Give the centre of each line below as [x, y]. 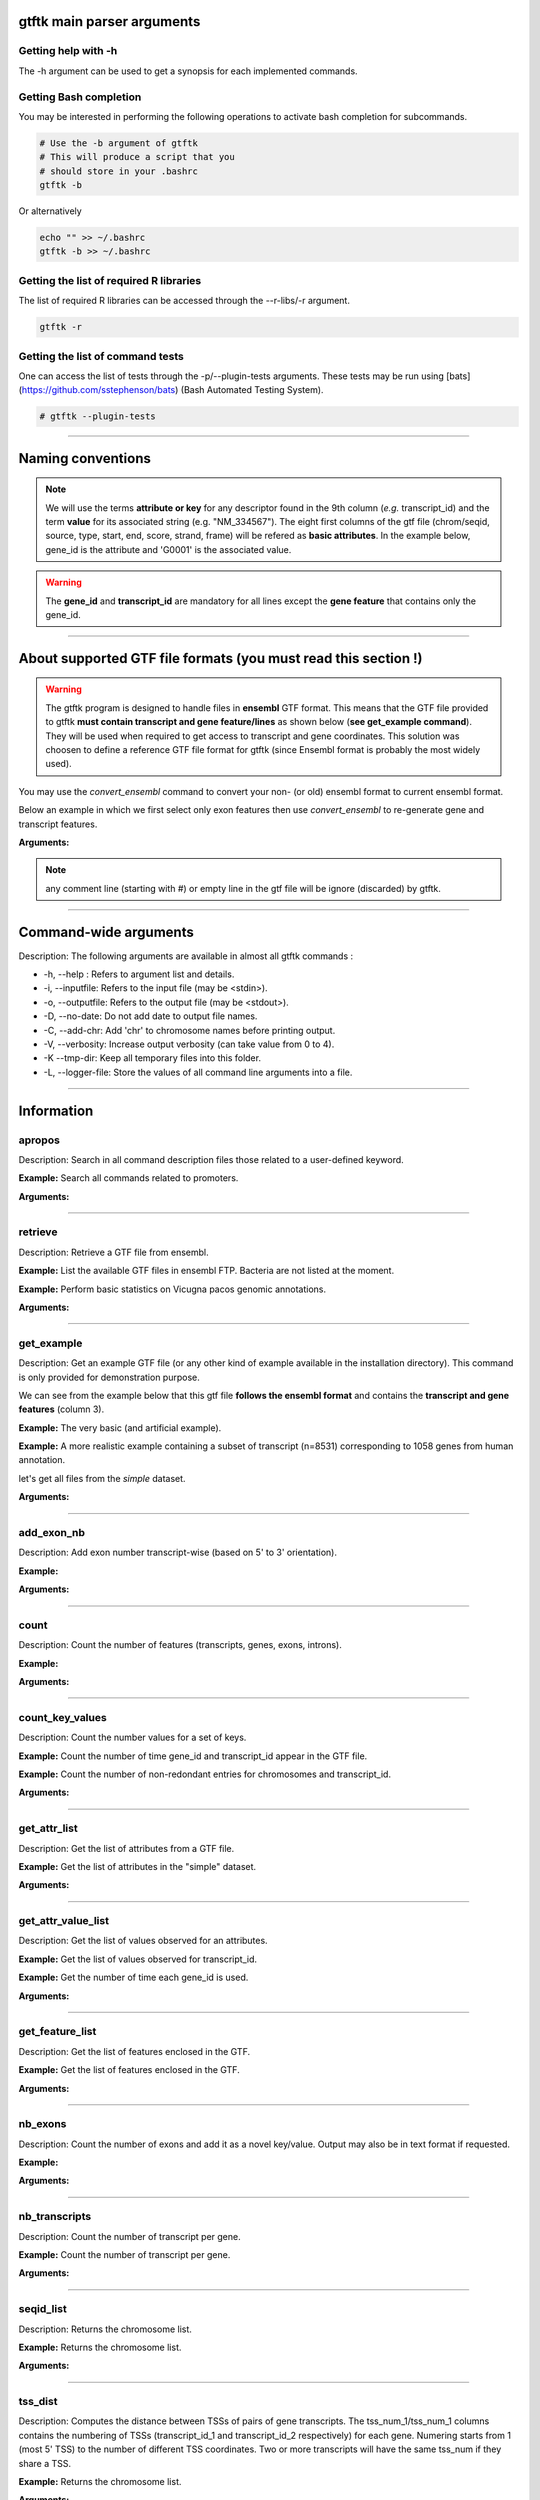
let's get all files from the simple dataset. [102, 1478]
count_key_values [62, 1717]
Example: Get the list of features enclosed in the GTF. [129, 2070]
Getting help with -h [68, 51]
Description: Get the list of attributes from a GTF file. [126, 1848]
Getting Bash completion [80, 97]
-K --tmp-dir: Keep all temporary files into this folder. [152, 1058]
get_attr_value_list [64, 1921]
